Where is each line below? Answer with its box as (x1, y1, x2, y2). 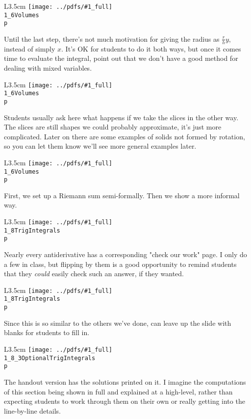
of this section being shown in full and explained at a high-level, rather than (4, 386, 233, 396)
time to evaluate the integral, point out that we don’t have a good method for (4, 53, 238, 63)
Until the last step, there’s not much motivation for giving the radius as (4, 33, 220, 44)
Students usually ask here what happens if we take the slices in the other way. (4, 112, 239, 122)
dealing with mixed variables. (4, 62, 92, 73)
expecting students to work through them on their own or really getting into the (4, 396, 245, 406)
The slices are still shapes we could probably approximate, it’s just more (4, 122, 222, 132)
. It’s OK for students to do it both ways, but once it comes (61, 43, 241, 53)
